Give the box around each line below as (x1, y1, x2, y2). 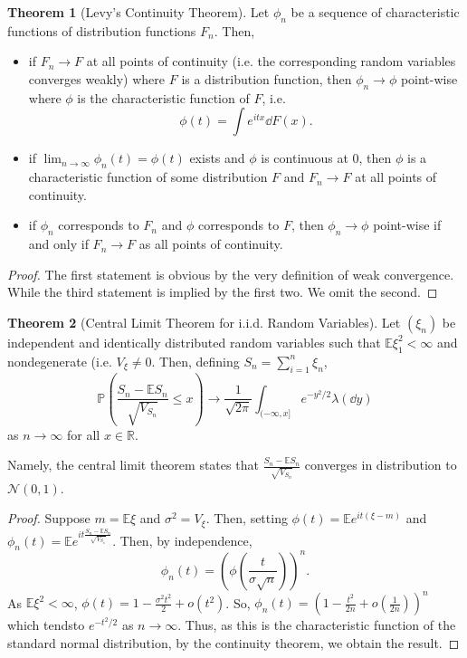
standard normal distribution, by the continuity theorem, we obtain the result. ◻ (7, 633, 460, 652)
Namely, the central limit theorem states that (7, 455, 259, 474)
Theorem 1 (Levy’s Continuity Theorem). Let (7, 3, 270, 21)
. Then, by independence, (112, 530, 253, 549)
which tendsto (7, 615, 85, 634)
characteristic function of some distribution (28, 167, 268, 186)
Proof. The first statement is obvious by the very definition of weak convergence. (7, 264, 454, 283)
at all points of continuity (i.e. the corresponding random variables (86, 52, 456, 71)
